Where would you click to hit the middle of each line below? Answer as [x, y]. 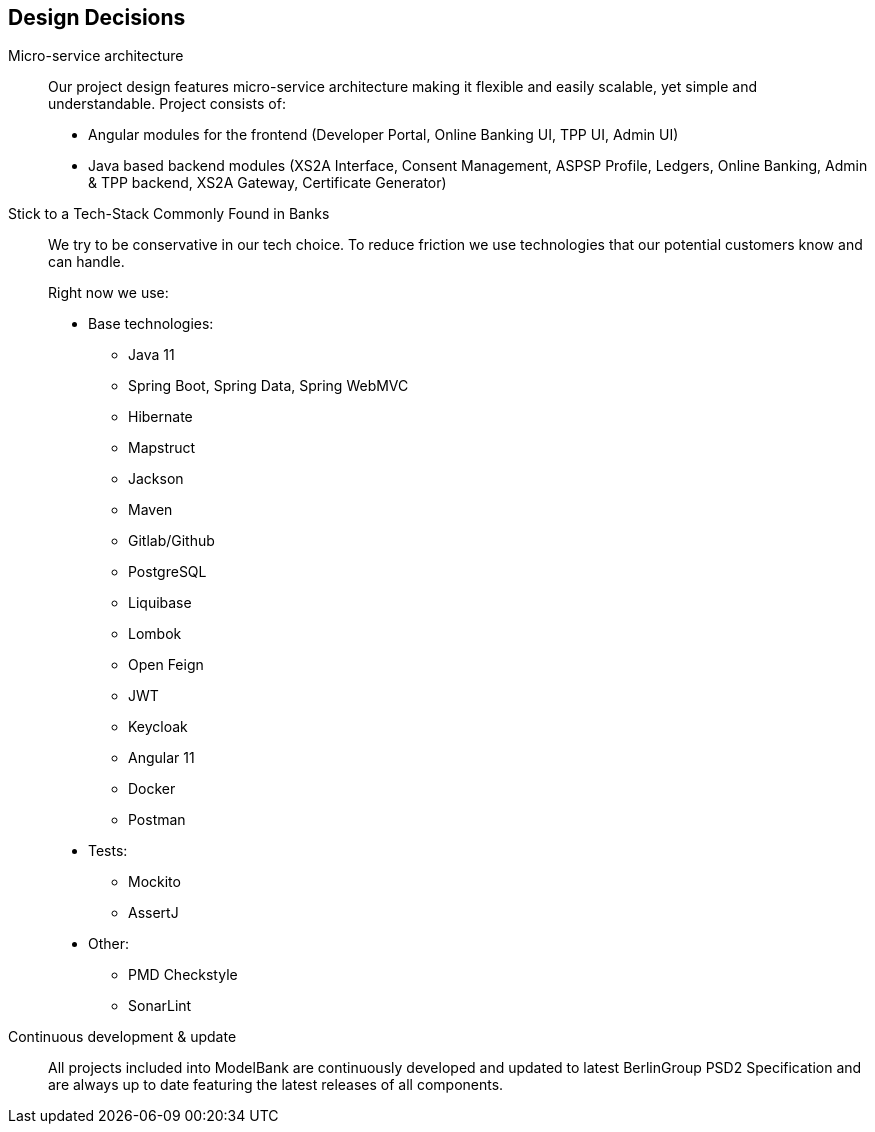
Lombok [155, 634]
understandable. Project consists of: [167, 104]
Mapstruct [162, 448]
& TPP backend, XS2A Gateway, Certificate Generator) [267, 183]
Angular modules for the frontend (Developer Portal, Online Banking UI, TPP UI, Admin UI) [383, 135]
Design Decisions [97, 17]
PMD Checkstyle [183, 975]
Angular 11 [161, 758]
